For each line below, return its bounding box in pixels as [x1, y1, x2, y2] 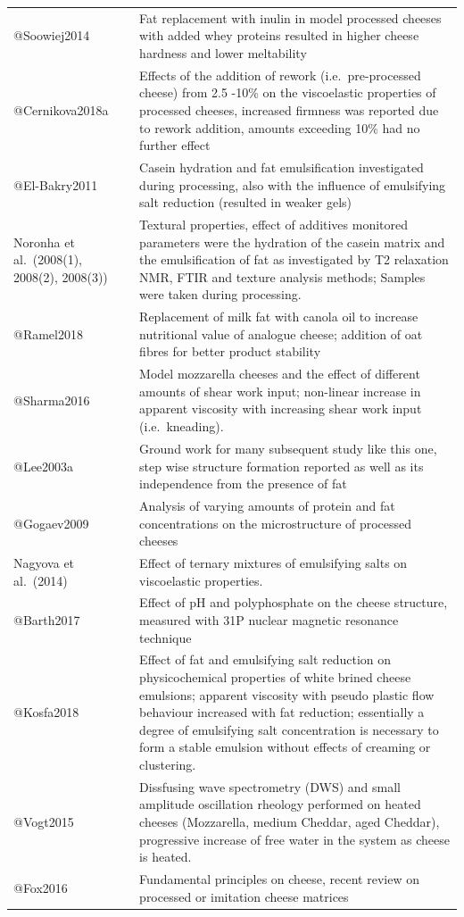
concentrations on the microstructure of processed [139, 513, 412, 532]
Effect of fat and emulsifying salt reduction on [139, 650, 392, 669]
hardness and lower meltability [139, 43, 307, 62]
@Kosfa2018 [13, 703, 79, 721]
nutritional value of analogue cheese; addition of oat [139, 324, 423, 343]
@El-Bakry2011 [13, 175, 98, 194]
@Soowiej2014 [13, 26, 90, 45]
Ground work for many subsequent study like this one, [139, 438, 437, 457]
